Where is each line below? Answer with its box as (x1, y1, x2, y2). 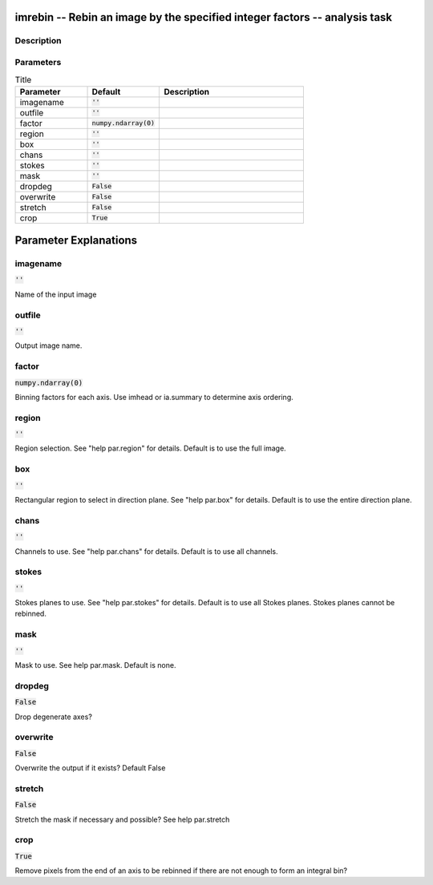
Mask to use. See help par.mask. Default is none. (14, 660, 176, 669)
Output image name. (14, 341, 83, 350)
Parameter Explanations (14, 233, 138, 248)
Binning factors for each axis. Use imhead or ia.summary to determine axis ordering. (14, 392, 293, 402)
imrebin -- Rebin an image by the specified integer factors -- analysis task (14, 10, 393, 24)
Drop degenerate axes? (14, 712, 92, 721)
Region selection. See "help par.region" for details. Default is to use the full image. (14, 443, 286, 453)
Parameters (14, 56, 62, 67)
